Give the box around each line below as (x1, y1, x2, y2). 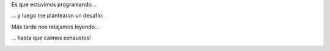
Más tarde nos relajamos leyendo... (11, 23, 100, 30)
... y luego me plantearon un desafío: (11, 12, 104, 19)
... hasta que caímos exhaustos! (11, 34, 91, 42)
